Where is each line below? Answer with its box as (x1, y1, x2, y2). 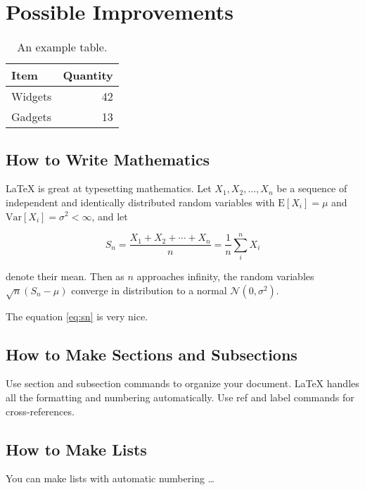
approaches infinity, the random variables (136, 269, 314, 284)
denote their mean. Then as (6, 269, 124, 284)
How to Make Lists (6, 438, 147, 460)
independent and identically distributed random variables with (6, 194, 275, 209)
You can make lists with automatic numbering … (6, 471, 214, 486)
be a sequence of (276, 181, 347, 196)
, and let (91, 208, 128, 223)
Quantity (63, 67, 113, 84)
